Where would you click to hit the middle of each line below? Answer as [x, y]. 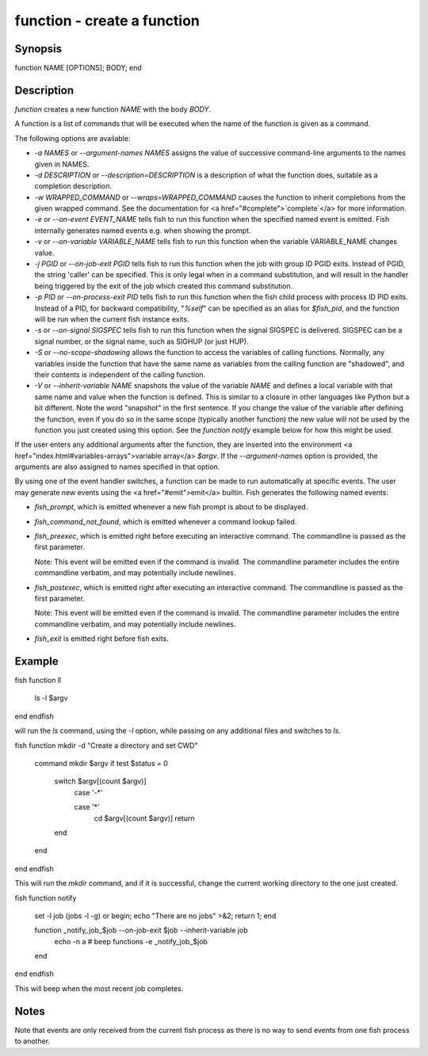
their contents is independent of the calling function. [120, 374]
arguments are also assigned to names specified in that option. [117, 467]
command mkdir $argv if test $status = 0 [101, 764]
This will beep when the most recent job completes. [99, 988]
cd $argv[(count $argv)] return [144, 818]
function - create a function [107, 21]
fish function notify [46, 898]
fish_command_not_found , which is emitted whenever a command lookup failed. [166, 521]
